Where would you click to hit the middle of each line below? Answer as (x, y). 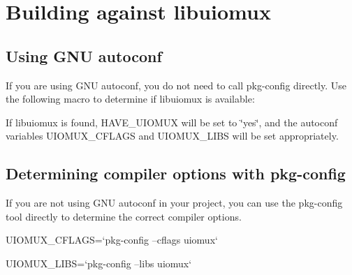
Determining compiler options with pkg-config (176, 173)
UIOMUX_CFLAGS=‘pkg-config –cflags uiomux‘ (112, 240)
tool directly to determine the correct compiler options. (124, 216)
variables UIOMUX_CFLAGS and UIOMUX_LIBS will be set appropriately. (172, 136)
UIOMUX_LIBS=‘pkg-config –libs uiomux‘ (99, 263)
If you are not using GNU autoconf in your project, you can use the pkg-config (174, 203)
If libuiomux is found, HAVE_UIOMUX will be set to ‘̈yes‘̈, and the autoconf (172, 122)
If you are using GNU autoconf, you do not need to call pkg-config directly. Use (176, 85)
